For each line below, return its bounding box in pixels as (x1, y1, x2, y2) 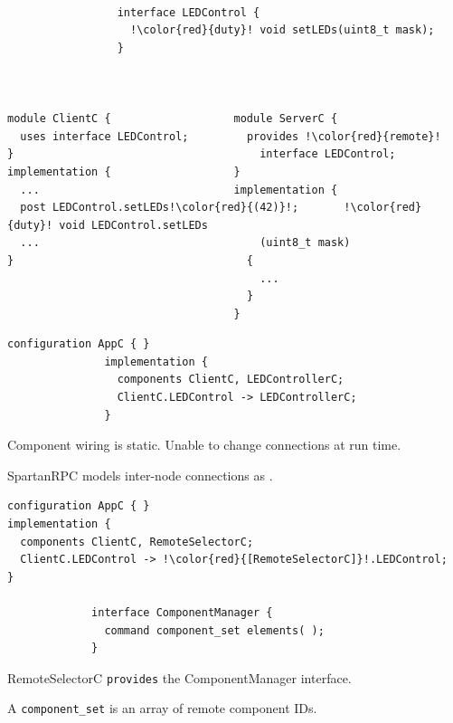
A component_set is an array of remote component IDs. (7, 699, 317, 718)
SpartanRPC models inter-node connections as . (7, 465, 273, 484)
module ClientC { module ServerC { (7, 112, 338, 126)
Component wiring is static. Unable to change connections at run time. (7, 435, 401, 454)
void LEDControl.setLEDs (59, 218, 208, 232)
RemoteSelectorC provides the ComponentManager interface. (7, 668, 352, 687)
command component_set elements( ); (104, 623, 325, 637)
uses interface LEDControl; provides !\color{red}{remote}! (20, 129, 441, 143)
